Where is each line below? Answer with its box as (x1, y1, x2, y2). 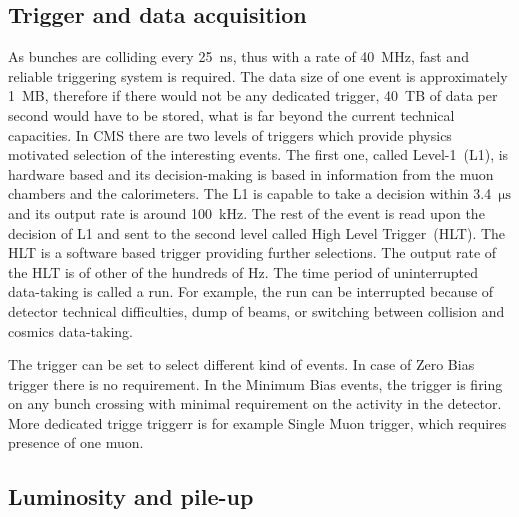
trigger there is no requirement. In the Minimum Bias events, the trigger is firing (8, 373, 503, 394)
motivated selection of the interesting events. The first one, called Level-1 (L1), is (8, 144, 509, 165)
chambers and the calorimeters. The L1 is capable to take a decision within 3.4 (8, 183, 492, 204)
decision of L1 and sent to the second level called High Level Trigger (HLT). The (8, 222, 506, 243)
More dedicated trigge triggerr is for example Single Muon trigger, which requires (8, 412, 507, 433)
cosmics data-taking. (8, 320, 133, 341)
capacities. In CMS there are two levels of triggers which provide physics (8, 124, 452, 145)
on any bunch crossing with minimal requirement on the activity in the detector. (8, 393, 502, 414)
